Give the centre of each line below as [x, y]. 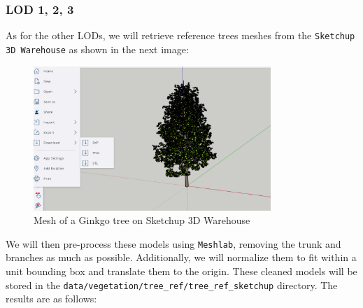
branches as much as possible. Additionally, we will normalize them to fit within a [181, 257]
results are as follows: [51, 299]
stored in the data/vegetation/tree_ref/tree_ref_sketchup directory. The [172, 285]
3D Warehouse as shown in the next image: [97, 49]
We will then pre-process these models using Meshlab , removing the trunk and [173, 243]
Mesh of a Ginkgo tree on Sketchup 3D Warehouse [142, 220]
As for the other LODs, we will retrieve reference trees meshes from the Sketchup [180, 35]
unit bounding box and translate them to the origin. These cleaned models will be [181, 271]
